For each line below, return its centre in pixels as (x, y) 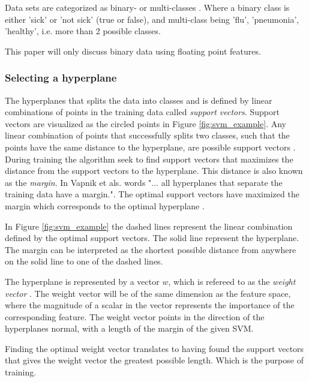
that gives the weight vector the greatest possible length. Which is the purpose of (154, 360)
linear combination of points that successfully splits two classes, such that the (147, 135)
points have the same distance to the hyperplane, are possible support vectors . (150, 147)
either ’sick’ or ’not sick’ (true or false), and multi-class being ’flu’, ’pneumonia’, (152, 19)
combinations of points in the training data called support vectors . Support (142, 112)
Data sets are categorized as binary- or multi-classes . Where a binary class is (147, 7)
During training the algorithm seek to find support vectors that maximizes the (149, 159)
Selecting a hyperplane (61, 78)
